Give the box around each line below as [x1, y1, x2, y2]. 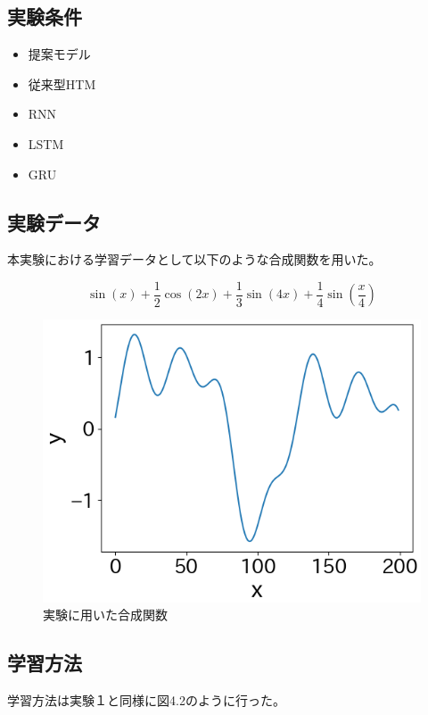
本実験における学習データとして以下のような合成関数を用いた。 [7, 250, 382, 269]
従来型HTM [28, 74, 96, 93]
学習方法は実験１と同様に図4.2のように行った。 [7, 691, 285, 710]
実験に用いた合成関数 [43, 605, 168, 624]
